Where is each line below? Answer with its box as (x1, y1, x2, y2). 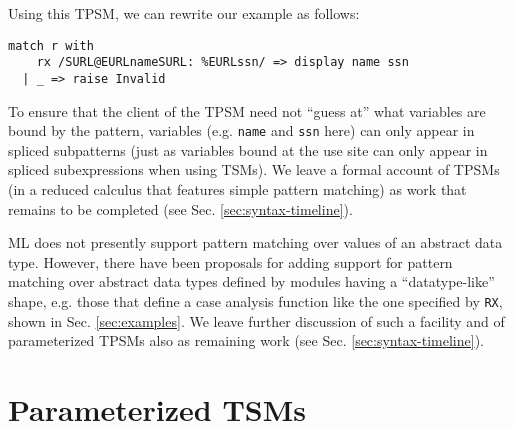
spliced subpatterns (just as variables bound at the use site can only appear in (8, 139, 488, 160)
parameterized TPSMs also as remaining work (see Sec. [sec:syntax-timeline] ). (8, 330, 485, 351)
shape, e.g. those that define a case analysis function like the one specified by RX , (8, 290, 503, 311)
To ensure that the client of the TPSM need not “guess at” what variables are (8, 100, 486, 121)
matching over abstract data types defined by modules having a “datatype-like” (8, 271, 495, 292)
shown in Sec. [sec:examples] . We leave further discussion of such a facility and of (8, 310, 505, 331)
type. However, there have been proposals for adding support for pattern (8, 251, 453, 272)
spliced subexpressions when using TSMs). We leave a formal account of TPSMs (8, 159, 500, 180)
